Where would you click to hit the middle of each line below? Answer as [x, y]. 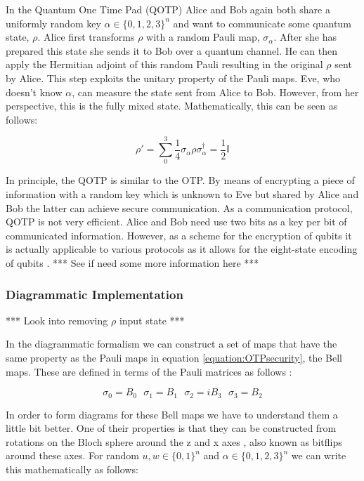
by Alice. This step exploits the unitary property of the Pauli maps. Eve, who [173, 78]
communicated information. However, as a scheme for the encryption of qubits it [179, 235]
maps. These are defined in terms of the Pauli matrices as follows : [149, 371]
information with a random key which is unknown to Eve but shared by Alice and [182, 194]
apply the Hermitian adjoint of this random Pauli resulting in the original [164, 64]
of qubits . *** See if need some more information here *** [132, 263]
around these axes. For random [72, 455]
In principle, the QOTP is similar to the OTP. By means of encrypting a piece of [180, 180]
